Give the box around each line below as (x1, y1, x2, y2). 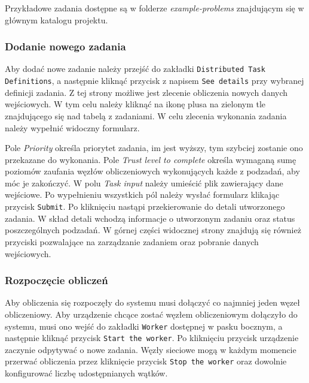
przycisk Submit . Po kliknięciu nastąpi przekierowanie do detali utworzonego (5, 200, 285, 213)
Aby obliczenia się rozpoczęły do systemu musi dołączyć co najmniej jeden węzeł (5, 296, 300, 309)
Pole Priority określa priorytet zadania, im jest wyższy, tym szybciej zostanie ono (5, 141, 303, 154)
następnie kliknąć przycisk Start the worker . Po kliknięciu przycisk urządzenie (5, 331, 299, 344)
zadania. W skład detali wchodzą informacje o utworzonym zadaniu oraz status (5, 212, 295, 224)
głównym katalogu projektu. (5, 13, 108, 26)
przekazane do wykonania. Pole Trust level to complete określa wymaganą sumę (5, 153, 296, 165)
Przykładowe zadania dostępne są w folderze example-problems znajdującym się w (5, 2, 304, 14)
